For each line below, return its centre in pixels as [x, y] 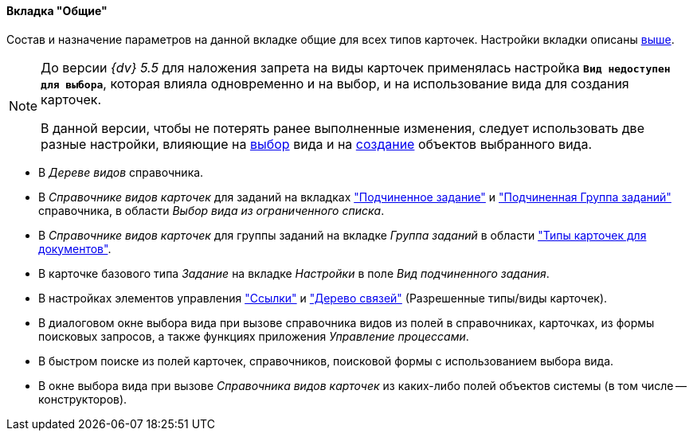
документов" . [75, 248]
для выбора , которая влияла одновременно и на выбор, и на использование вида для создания [335, 83]
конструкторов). [83, 399]
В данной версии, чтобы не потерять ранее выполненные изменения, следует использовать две [343, 128]
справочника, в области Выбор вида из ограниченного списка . [211, 210]
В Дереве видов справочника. [121, 172]
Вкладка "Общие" [57, 11]
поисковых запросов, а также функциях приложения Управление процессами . [254, 336]
